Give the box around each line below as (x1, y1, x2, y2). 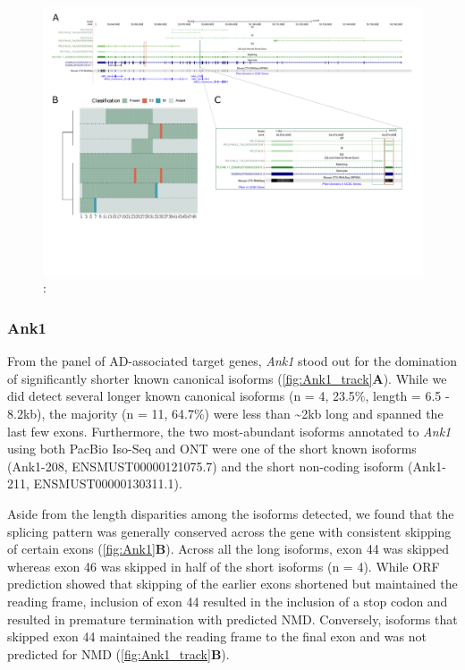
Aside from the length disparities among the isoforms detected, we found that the (7, 504, 454, 522)
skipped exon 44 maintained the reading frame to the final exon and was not (7, 627, 427, 646)
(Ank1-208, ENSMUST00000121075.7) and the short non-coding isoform (7, 456, 404, 475)
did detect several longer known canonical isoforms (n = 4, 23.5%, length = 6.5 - (7, 386, 450, 405)
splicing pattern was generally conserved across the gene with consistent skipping (7, 522, 452, 540)
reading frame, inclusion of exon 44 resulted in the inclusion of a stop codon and (7, 591, 448, 610)
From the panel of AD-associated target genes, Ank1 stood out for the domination (7, 352, 457, 370)
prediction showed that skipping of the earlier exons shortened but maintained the (7, 574, 458, 593)
